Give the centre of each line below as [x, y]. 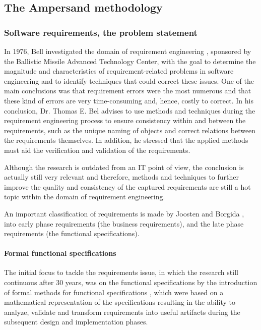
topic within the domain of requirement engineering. [85, 197]
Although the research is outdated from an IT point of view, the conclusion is [124, 167]
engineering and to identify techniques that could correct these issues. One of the [129, 80]
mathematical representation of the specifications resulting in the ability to [120, 302]
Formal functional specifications [60, 253]
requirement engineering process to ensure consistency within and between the [125, 120]
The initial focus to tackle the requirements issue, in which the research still [121, 272]
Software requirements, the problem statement [101, 32]
